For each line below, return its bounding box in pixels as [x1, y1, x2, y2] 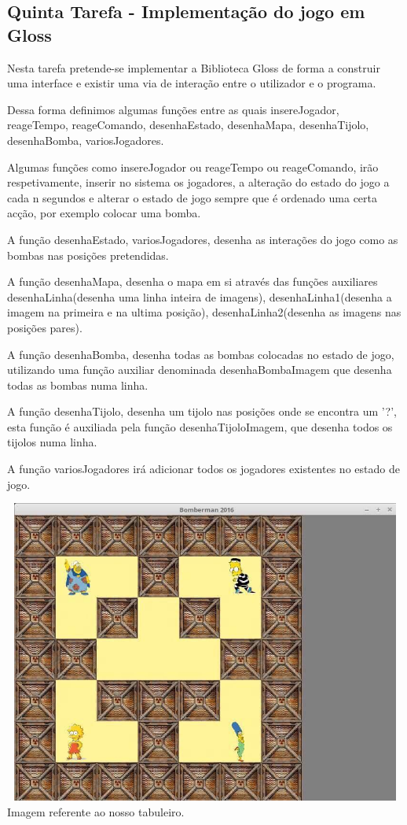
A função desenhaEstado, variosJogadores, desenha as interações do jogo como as [7, 231, 398, 247]
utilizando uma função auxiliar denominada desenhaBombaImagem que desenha [7, 361, 392, 378]
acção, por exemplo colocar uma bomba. [7, 205, 201, 221]
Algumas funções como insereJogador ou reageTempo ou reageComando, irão [7, 158, 379, 175]
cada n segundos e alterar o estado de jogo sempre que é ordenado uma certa [7, 189, 378, 205]
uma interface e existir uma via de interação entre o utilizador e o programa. [7, 75, 376, 91]
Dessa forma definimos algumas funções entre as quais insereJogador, [7, 101, 339, 117]
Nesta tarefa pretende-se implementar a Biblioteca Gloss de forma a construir [7, 59, 380, 76]
